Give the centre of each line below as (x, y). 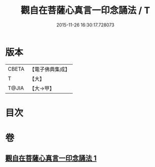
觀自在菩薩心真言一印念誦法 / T (85, 10)
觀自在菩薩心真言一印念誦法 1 (51, 158)
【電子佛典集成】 (50, 69)
